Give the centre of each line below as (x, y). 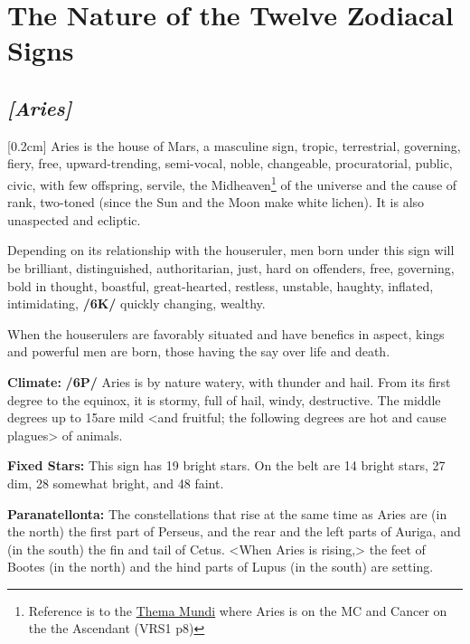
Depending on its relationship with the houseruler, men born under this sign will (231, 250)
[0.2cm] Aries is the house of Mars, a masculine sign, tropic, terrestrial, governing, (234, 145)
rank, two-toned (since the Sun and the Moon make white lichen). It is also (216, 202)
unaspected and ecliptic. (74, 219)
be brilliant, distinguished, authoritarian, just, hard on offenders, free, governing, (231, 267)
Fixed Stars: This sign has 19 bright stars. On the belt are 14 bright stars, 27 (226, 465)
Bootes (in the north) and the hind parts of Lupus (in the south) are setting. (221, 567)
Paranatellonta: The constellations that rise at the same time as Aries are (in (227, 513)
